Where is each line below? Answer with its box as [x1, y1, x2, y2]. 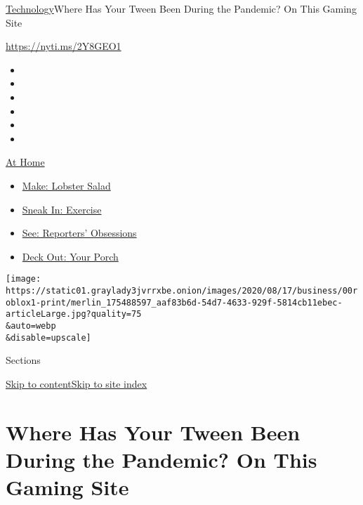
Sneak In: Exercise [22, 202, 102, 216]
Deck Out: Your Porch [22, 249, 119, 263]
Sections [6, 353, 41, 367]
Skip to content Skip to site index [6, 376, 147, 391]
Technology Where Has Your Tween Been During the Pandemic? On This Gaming [6, 1, 357, 15]
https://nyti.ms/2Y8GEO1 [6, 39, 121, 53]
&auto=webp [6, 320, 56, 331]
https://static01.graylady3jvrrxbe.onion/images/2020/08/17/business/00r [6, 285, 358, 296]
